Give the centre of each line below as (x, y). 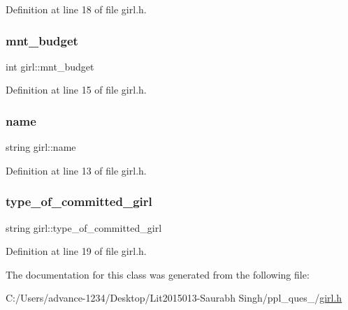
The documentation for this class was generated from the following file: (158, 274)
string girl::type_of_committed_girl (84, 227)
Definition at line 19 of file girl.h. (76, 251)
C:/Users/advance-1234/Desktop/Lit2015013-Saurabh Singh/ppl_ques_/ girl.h (174, 298)
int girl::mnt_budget (50, 66)
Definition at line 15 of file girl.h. (76, 90)
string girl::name (41, 147)
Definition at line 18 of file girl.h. (76, 9)
